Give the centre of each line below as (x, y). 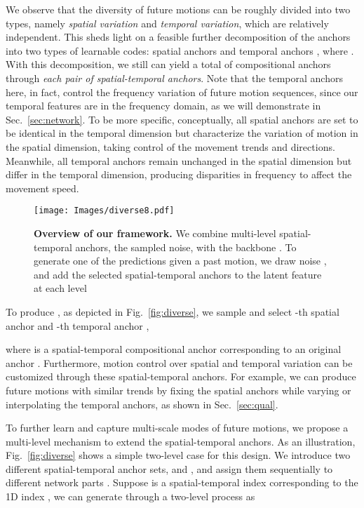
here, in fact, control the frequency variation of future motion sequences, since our (182, 92)
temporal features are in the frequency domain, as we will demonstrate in (163, 106)
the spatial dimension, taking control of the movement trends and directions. (170, 146)
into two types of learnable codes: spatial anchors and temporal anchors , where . (180, 50)
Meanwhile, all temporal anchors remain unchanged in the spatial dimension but (179, 160)
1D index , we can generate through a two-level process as (130, 496)
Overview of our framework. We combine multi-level (155, 233)
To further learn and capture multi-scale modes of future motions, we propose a (177, 428)
